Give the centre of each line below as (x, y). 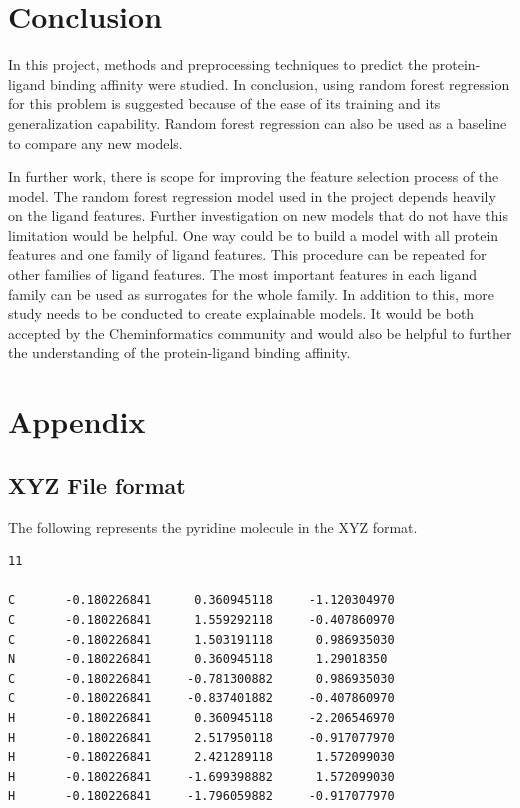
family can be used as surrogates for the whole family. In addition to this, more (251, 293)
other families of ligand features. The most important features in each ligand (243, 274)
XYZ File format (97, 484)
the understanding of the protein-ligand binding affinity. (179, 352)
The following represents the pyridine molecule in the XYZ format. (213, 526)
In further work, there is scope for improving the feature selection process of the (253, 176)
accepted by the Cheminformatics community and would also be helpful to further (260, 332)
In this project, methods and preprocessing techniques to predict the (218, 64)
